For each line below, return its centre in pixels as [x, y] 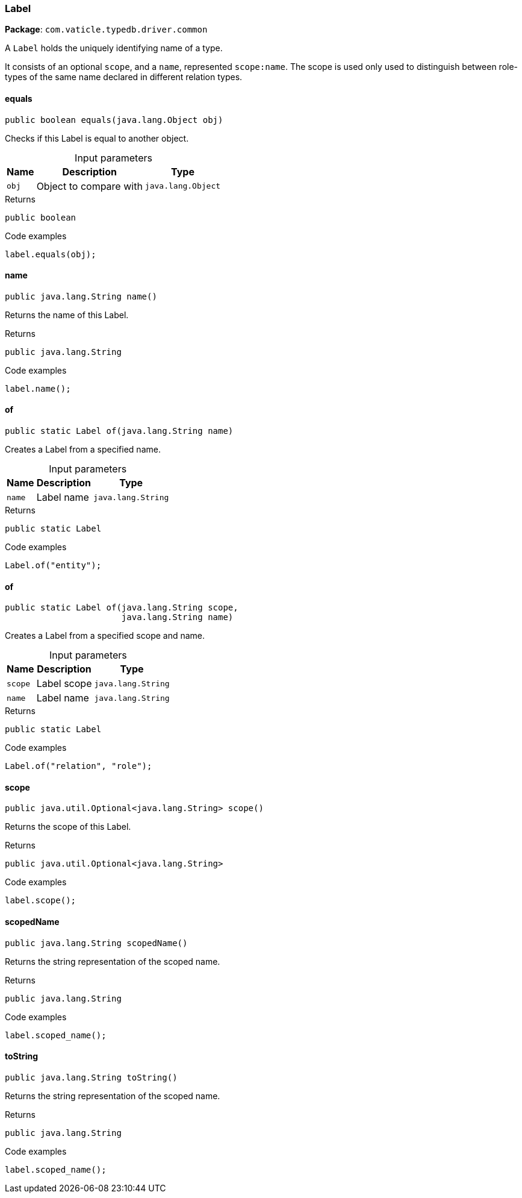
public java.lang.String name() [81, 296]
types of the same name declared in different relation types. [124, 77]
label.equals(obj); [51, 254]
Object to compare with [89, 186]
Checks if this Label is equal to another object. [97, 138]
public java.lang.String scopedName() [96, 943]
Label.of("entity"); [53, 566]
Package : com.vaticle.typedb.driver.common [106, 30]
